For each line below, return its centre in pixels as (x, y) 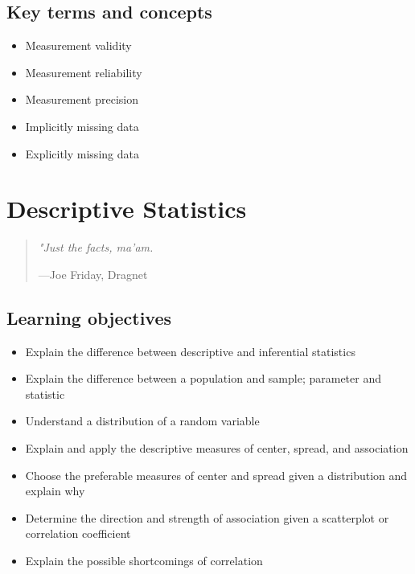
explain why (55, 491)
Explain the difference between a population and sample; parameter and (203, 378)
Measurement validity (78, 45)
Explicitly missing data (82, 153)
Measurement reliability (84, 72)
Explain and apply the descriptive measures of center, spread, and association (217, 448)
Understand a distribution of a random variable (142, 421)
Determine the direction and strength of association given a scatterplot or (207, 517)
